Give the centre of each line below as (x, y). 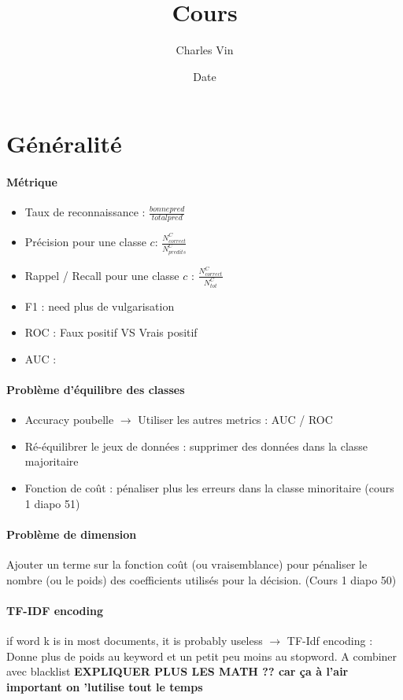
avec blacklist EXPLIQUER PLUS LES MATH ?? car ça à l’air (177, 671)
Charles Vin (205, 50)
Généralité (64, 144)
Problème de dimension (72, 534)
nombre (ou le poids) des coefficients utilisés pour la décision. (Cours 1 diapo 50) (201, 579)
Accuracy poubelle (69, 420)
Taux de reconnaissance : (85, 212)
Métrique (32, 182)
